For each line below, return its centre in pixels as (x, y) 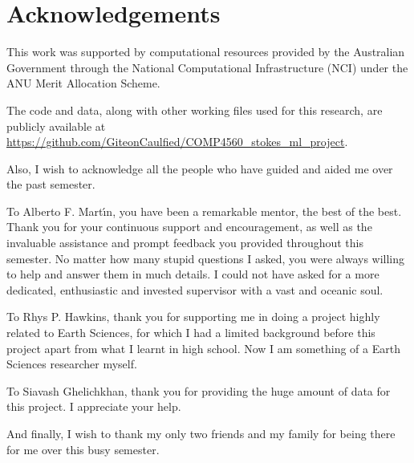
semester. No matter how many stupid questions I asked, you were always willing (206, 258)
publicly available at (56, 126)
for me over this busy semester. (83, 449)
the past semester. (51, 184)
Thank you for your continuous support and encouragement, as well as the (189, 227)
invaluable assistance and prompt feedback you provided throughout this (185, 243)
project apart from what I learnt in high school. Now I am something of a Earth (203, 348)
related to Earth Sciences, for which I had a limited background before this (191, 333)
